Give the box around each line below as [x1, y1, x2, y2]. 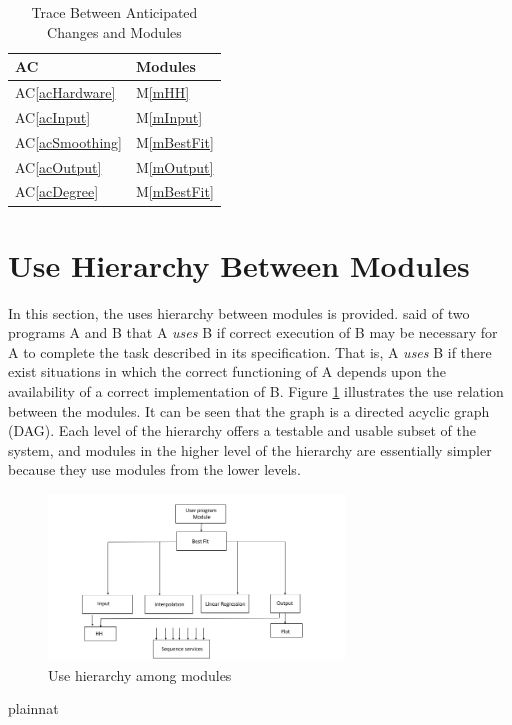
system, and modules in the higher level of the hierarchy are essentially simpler [8, 439, 492, 460]
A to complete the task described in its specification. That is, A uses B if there [8, 341, 492, 362]
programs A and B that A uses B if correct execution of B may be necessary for [8, 322, 498, 343]
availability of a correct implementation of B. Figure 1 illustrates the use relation [8, 381, 504, 401]
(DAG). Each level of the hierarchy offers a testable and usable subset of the [8, 420, 477, 441]
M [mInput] [135, 106, 203, 127]
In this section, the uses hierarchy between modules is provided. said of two [8, 302, 470, 323]
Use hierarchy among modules [48, 664, 232, 685]
